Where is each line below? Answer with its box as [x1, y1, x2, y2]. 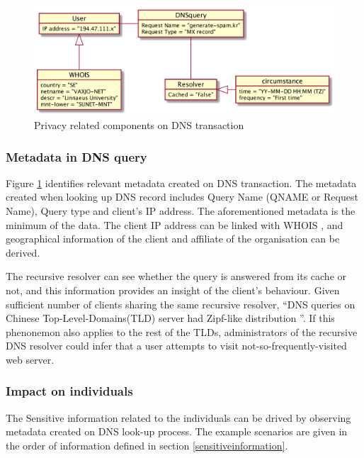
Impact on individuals [6, 382, 133, 400]
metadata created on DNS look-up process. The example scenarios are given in [6, 424, 348, 439]
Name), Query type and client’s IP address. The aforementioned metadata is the [6, 203, 356, 218]
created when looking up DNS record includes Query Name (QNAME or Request [6, 189, 358, 204]
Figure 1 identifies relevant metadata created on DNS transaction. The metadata [6, 175, 357, 190]
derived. [6, 245, 40, 259]
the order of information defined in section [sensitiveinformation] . [6, 437, 288, 452]
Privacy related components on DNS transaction [34, 118, 244, 133]
